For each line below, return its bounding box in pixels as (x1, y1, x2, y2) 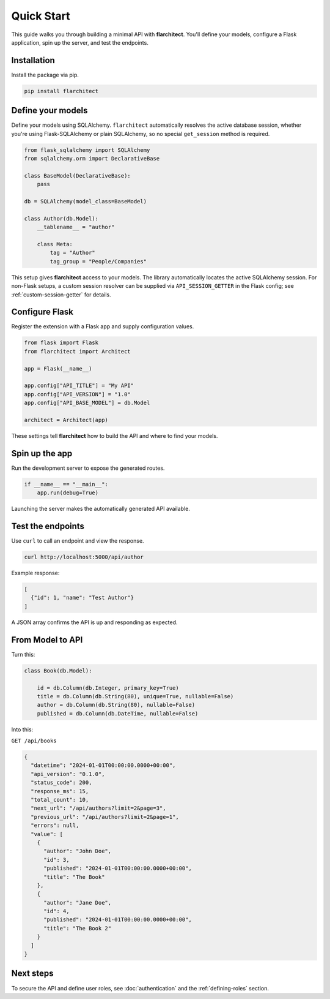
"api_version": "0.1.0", (31, 771, 105, 777)
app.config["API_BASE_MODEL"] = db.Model (24, 399, 150, 407)
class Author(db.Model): (24, 215, 99, 222)
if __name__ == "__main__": (24, 481, 108, 488)
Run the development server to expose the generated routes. (11, 464, 165, 472)
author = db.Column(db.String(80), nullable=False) (37, 701, 196, 709)
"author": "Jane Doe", (43, 899, 112, 906)
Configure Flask (11, 307, 73, 317)
